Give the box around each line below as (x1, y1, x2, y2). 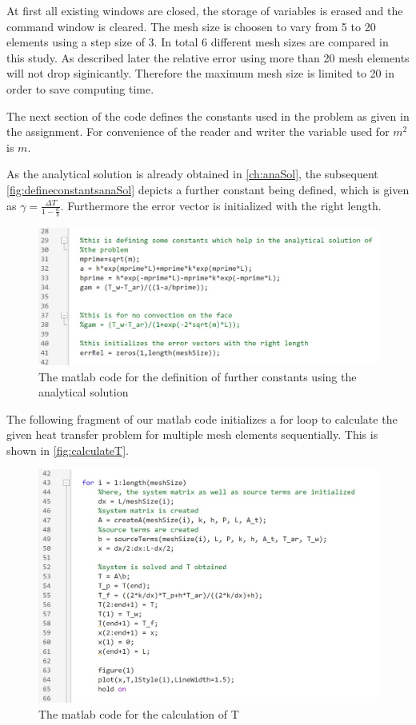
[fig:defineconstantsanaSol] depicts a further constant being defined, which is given (6, 181, 410, 197)
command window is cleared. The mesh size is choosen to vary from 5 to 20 (6, 18, 376, 34)
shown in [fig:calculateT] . (6, 441, 129, 458)
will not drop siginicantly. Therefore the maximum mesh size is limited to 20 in (6, 65, 394, 82)
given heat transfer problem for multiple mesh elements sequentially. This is (6, 426, 378, 443)
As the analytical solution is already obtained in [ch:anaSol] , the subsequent (6, 165, 378, 182)
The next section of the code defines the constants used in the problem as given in (6, 107, 410, 124)
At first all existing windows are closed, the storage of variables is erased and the (6, 2, 403, 18)
